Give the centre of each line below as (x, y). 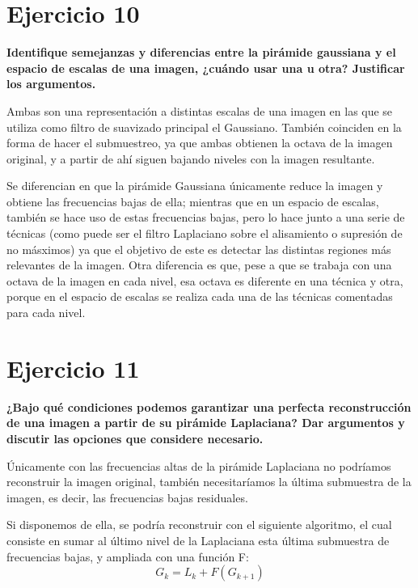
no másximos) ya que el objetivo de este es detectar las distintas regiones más (199, 249)
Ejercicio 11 (73, 368)
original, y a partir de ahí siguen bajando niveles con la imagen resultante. (191, 158)
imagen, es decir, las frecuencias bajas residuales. (127, 497)
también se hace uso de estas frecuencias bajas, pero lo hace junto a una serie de (206, 217)
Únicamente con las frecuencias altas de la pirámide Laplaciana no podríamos (199, 465)
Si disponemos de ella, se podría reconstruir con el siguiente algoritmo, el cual (199, 525)
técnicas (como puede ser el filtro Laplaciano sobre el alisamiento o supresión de (205, 233)
